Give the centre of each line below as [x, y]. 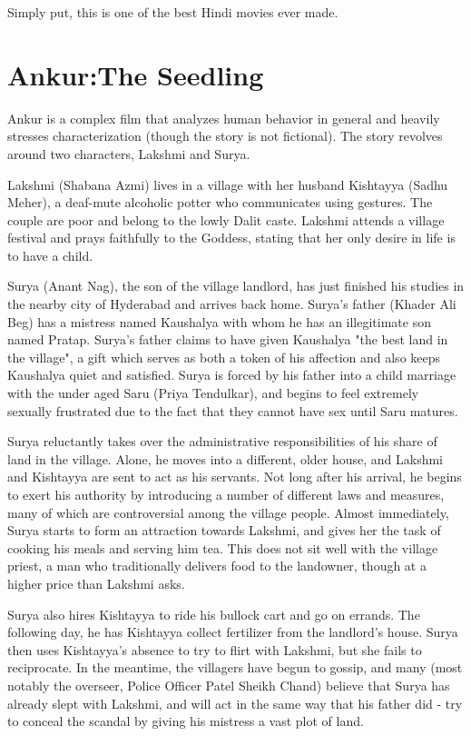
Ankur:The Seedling [136, 74]
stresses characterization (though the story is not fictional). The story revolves [225, 136]
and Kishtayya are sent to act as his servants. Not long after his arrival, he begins [235, 477]
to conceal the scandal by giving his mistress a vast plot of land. [186, 721]
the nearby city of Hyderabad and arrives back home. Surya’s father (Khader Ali [232, 304]
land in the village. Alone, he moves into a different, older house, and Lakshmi [226, 458]
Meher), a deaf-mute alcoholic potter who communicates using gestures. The [220, 202]
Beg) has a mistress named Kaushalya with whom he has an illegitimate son [219, 321]
